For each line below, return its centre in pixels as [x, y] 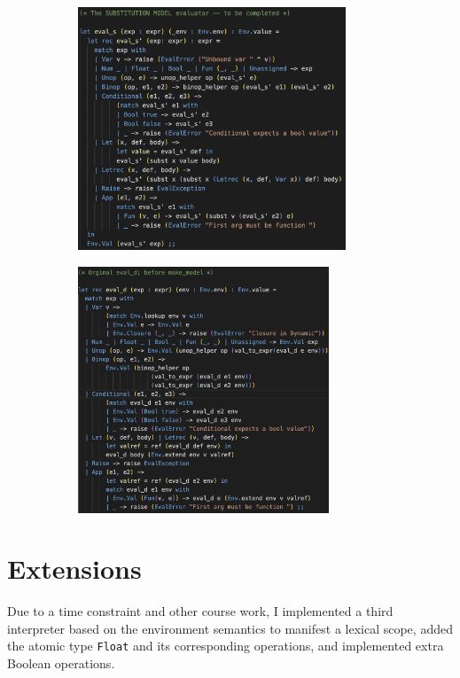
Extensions [74, 569]
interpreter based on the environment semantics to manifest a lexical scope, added [230, 628]
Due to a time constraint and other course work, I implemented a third [200, 611]
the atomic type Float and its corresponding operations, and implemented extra [226, 646]
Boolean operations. [61, 663]
